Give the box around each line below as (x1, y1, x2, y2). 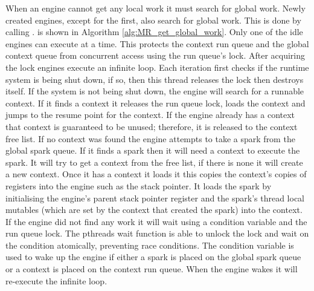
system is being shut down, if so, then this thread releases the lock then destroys (5, 73, 304, 85)
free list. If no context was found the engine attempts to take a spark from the (5, 132, 295, 145)
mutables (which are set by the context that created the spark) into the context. (5, 203, 303, 216)
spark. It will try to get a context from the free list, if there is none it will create (5, 155, 303, 168)
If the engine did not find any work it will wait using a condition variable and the (5, 215, 307, 227)
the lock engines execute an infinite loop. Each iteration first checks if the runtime (5, 60, 309, 73)
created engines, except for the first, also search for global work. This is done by (5, 13, 301, 26)
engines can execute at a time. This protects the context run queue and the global (5, 37, 309, 50)
